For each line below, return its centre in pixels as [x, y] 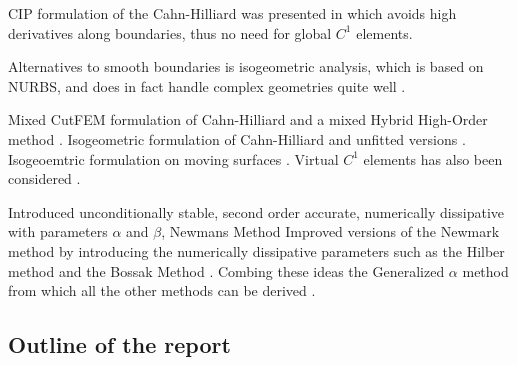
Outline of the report [119, 344]
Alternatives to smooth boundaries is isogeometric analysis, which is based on [246, 66]
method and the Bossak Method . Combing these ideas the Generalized [226, 270]
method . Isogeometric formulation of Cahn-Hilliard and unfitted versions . [237, 138]
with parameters [58, 231]
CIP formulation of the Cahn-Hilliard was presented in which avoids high [232, 13]
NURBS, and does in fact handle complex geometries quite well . [207, 85]
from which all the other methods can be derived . [162, 290]
